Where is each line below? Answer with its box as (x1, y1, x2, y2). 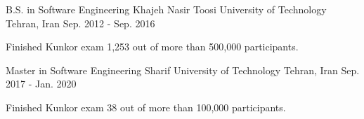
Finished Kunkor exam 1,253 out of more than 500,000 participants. (6, 39, 299, 54)
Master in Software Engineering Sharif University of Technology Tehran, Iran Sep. (6, 62, 360, 77)
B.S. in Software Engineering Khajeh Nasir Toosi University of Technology (6, 2, 327, 16)
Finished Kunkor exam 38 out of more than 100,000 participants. (6, 99, 286, 114)
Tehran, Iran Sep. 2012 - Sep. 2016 (6, 15, 155, 30)
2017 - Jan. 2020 (6, 76, 77, 91)
